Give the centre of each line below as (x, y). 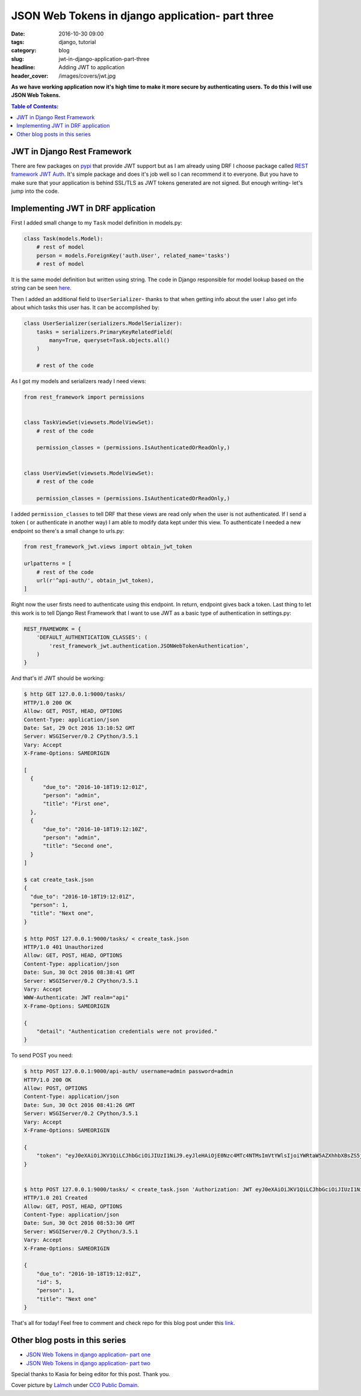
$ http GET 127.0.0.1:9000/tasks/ (75, 694)
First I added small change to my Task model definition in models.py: (97, 222)
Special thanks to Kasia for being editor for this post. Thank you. (91, 1374)
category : (24, 51)
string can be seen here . (42, 288)
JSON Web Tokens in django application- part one (88, 1354)
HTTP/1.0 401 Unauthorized (63, 947)
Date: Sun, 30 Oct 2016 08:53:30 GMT (79, 1223)
